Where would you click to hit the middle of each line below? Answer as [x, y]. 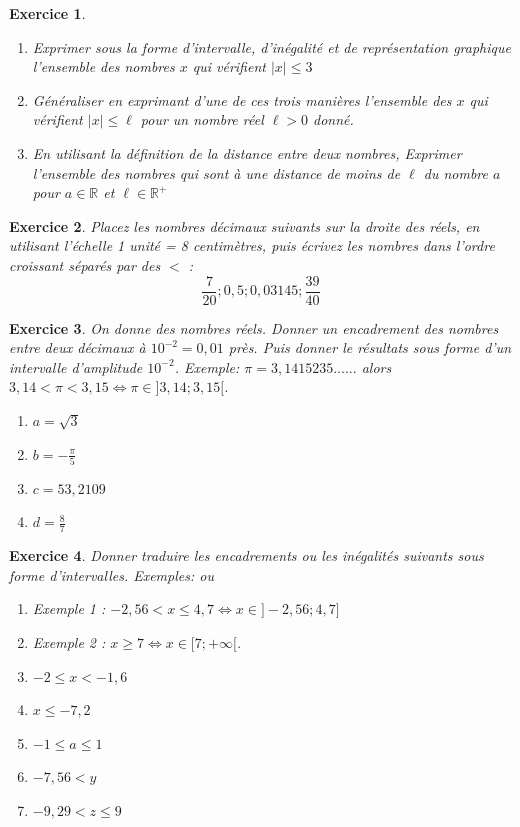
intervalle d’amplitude [76, 366]
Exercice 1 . [47, 13]
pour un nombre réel [202, 119]
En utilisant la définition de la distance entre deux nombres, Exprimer [247, 152]
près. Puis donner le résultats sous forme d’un [370, 347]
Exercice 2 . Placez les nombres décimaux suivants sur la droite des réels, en [244, 225]
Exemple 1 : [69, 608]
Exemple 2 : [69, 642]
